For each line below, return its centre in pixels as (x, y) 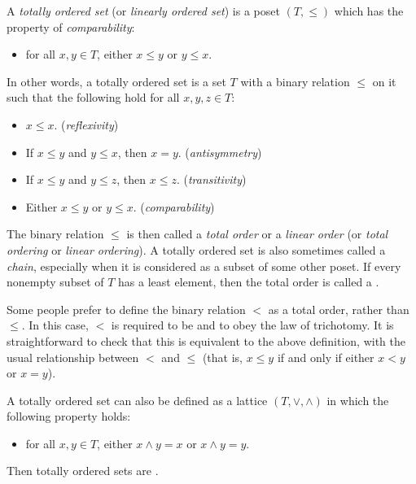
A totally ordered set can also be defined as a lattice (137, 400)
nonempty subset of (55, 282)
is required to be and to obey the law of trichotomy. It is (252, 325)
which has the (369, 11)
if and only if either (326, 357)
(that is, (223, 357)
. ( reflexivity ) (86, 124)
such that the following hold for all (93, 97)
